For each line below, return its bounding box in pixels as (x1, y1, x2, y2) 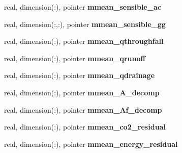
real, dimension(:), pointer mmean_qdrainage (4, 70, 155, 81)
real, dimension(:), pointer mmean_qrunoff (4, 53, 145, 63)
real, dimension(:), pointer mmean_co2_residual (4, 121, 166, 132)
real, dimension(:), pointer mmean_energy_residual (4, 138, 178, 149)
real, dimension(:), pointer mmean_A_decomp (4, 87, 160, 97)
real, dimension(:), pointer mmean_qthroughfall (4, 36, 164, 46)
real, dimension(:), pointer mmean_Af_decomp (4, 104, 162, 115)
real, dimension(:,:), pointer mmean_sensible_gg (4, 18, 166, 29)
